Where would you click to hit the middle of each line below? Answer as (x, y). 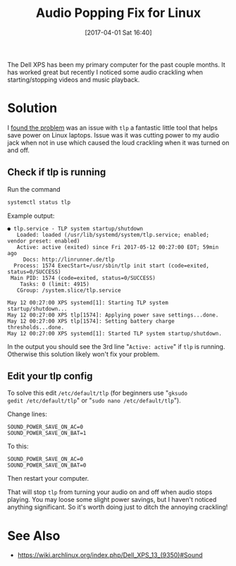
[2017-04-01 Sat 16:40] (118, 32)
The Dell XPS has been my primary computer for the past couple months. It (116, 64)
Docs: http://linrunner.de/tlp (69, 259)
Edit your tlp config (50, 376)
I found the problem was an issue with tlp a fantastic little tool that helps (113, 128)
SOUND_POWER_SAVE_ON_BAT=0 (47, 466)
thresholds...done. (36, 327)
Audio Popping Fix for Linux (118, 13)
